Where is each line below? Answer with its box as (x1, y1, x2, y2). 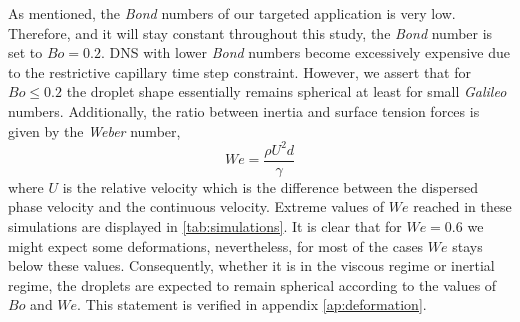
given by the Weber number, (8, 120, 181, 141)
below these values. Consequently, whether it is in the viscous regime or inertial (8, 255, 495, 276)
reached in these (413, 196, 512, 217)
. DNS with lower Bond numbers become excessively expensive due (100, 42, 510, 63)
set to (8, 42, 43, 63)
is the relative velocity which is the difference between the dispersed (62, 176, 479, 197)
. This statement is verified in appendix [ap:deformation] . (77, 294, 427, 315)
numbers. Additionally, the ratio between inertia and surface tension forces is (8, 100, 480, 121)
